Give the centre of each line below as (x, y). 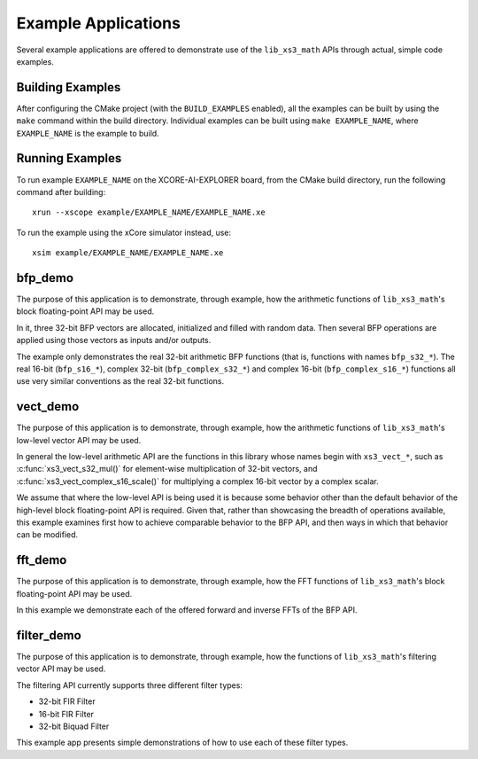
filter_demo (49, 635)
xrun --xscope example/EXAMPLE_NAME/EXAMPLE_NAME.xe (149, 212)
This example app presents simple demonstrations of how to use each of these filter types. (182, 743)
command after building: (61, 192)
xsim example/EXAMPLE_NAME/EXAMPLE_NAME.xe (128, 253)
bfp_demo (45, 278)
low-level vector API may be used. (79, 440)
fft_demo (42, 560)
